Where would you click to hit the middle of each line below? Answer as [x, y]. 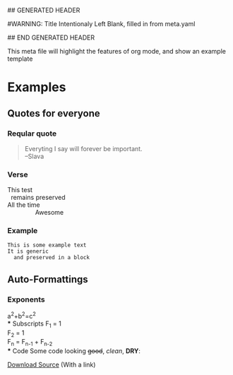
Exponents [26, 299]
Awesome [49, 213]
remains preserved [38, 198]
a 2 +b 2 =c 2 [22, 315]
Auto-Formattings [48, 279]
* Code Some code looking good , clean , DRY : [74, 351]
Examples [37, 87]
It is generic [28, 251]
